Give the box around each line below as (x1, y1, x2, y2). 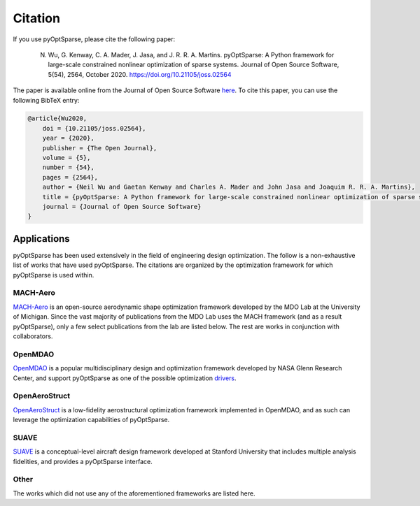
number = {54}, (42, 164, 94, 171)
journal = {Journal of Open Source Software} (42, 203, 202, 210)
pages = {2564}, (42, 173, 98, 181)
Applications (13, 233, 70, 245)
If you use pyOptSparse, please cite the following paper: (13, 35, 176, 43)
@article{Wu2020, (27, 115, 87, 122)
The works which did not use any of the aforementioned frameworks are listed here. (13, 489, 255, 498)
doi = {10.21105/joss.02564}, (42, 124, 146, 132)
